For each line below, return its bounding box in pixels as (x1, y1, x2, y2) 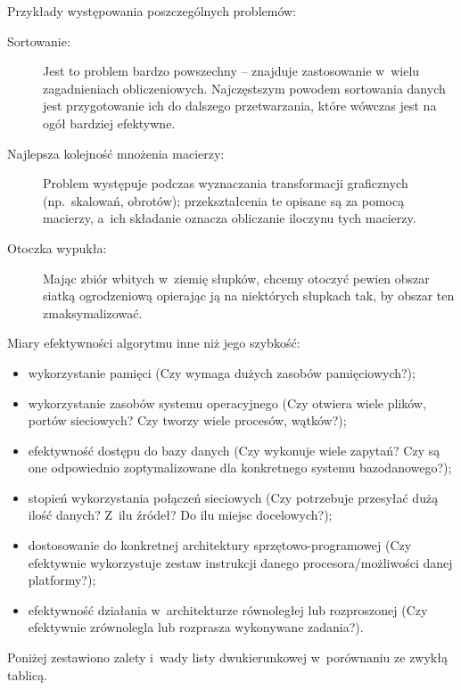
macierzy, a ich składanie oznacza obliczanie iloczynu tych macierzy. (43, 209, 416, 227)
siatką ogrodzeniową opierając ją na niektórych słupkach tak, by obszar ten (43, 286, 455, 305)
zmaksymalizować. (43, 303, 143, 322)
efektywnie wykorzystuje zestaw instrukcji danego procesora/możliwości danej (28, 553, 453, 571)
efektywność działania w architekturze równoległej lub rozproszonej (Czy (28, 600, 428, 619)
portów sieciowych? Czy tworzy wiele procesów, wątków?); (28, 411, 347, 430)
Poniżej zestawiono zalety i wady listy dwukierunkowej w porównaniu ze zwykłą (7, 648, 448, 667)
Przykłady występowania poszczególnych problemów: (7, 2, 297, 20)
